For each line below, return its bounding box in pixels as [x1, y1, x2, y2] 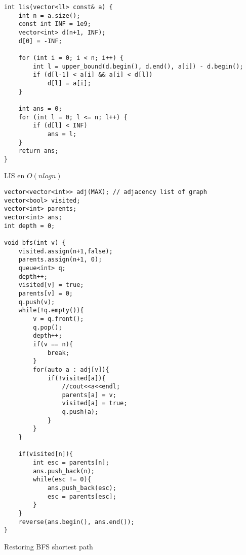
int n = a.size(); [18, 12, 80, 19]
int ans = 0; [18, 105, 62, 112]
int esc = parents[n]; [33, 459, 109, 467]
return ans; [18, 147, 59, 155]
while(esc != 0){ [33, 476, 91, 483]
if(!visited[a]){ [47, 374, 106, 382]
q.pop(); [33, 323, 62, 331]
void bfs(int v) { [4, 239, 66, 246]
